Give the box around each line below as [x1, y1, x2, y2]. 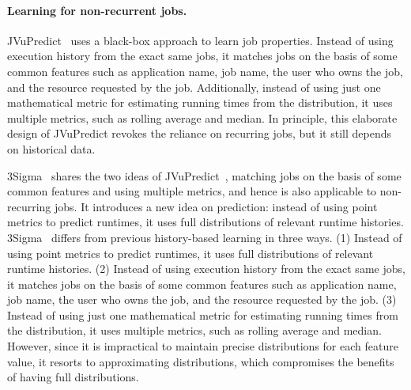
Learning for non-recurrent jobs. [7, 2, 187, 18]
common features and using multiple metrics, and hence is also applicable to [7, 183, 377, 199]
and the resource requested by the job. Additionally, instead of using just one [7, 78, 381, 95]
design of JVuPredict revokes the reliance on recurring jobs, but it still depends [7, 125, 391, 142]
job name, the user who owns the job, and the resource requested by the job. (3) [7, 291, 397, 308]
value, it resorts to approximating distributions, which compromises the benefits [7, 353, 394, 369]
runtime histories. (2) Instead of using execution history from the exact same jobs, [7, 260, 405, 277]
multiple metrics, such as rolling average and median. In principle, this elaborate [7, 109, 398, 126]
